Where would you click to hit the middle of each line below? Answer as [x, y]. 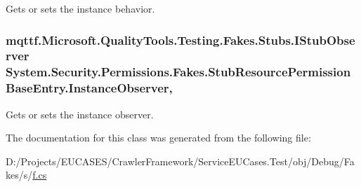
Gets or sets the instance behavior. [80, 8]
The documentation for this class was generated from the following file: [158, 138]
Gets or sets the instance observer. [80, 114]
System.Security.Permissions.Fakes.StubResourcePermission [178, 72]
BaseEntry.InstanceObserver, [89, 88]
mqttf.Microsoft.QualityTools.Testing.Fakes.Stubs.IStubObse [180, 40]
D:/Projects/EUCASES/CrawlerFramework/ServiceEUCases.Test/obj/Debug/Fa [180, 161]
